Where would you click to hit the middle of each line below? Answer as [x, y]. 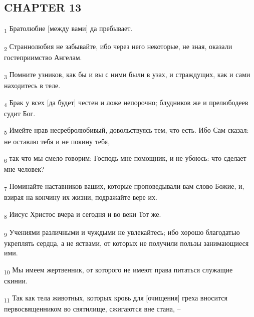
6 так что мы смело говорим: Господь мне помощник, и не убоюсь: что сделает [125, 158]
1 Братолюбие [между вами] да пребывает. [68, 29]
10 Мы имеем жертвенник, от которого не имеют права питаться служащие [118, 270]
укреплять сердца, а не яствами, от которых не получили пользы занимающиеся [126, 243]
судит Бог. [20, 113]
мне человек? [24, 169]
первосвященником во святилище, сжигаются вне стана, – [92, 308]
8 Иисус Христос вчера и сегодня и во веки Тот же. [83, 214]
